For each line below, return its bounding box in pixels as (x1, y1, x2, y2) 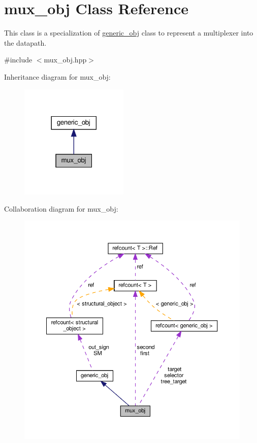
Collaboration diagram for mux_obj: (4, 203, 118, 214)
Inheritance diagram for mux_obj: (4, 71, 111, 82)
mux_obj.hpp (44, 54, 87, 65)
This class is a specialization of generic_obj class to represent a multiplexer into (4, 27, 253, 38)
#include (4, 54, 33, 65)
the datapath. (4, 37, 47, 48)
